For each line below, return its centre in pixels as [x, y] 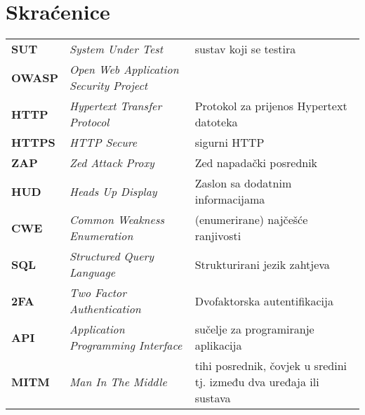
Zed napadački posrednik [256, 163]
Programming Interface [126, 345]
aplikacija [218, 345]
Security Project [109, 86]
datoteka [216, 122]
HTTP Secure [104, 143]
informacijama [230, 199]
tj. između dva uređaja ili [257, 382]
